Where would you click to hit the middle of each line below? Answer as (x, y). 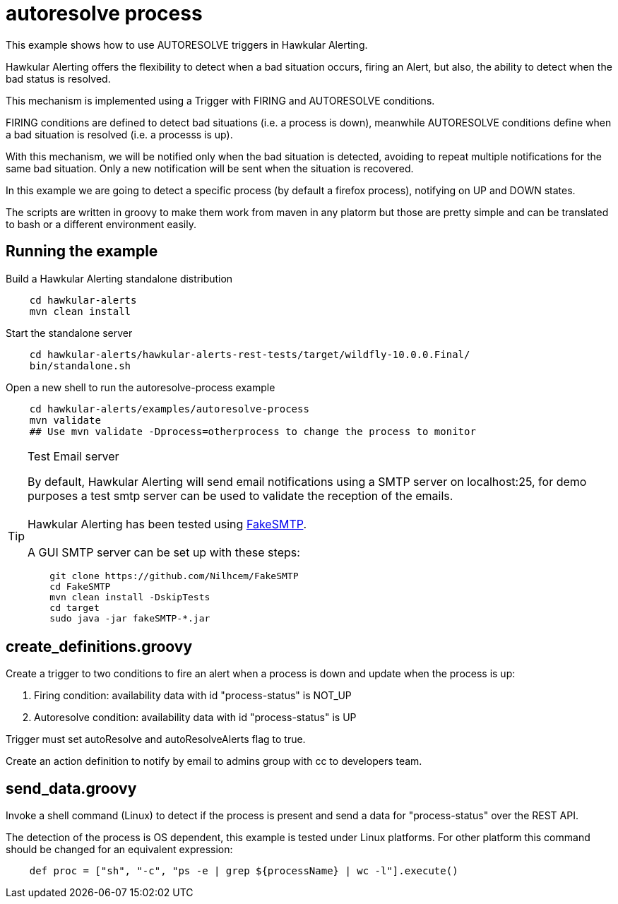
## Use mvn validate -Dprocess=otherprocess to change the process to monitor (252, 431)
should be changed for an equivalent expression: (119, 850)
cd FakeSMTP (80, 586)
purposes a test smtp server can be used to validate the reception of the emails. (240, 495)
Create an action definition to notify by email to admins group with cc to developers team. (214, 761)
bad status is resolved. (58, 78)
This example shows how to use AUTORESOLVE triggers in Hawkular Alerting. (187, 44)
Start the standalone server (69, 333)
